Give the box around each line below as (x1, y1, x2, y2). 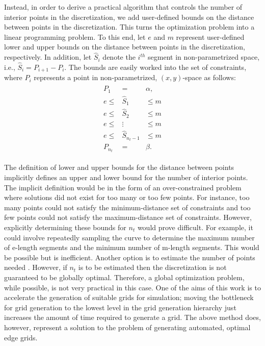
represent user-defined (176, 31, 245, 42)
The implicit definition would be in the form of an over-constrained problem (4, 182, 242, 192)
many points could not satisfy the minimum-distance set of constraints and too (4, 202, 251, 212)
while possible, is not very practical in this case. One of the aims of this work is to (4, 282, 261, 292)
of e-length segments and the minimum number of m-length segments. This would (4, 242, 259, 253)
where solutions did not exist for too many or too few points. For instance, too (4, 192, 250, 203)
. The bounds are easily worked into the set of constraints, (64, 62, 247, 72)
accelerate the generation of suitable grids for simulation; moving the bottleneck (4, 292, 254, 303)
